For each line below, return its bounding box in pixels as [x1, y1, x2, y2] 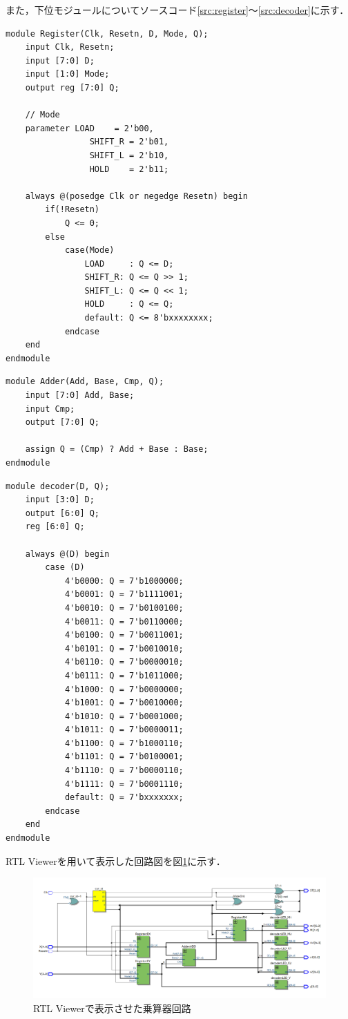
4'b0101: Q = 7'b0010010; [64, 643, 184, 654]
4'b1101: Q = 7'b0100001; [64, 752, 184, 762]
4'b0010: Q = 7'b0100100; [64, 602, 184, 613]
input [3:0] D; [25, 495, 95, 505]
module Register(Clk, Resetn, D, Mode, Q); [6, 28, 209, 39]
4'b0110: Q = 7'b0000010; [64, 657, 184, 667]
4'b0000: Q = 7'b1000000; [64, 575, 184, 586]
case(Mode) [64, 245, 115, 256]
